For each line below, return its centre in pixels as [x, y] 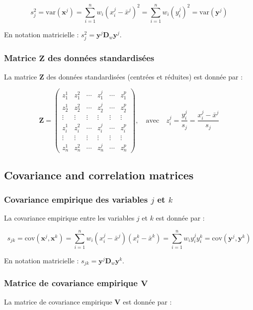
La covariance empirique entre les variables [69, 218]
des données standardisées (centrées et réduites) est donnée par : [145, 76]
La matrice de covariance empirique [58, 301]
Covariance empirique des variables [76, 199]
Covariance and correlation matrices [99, 175]
